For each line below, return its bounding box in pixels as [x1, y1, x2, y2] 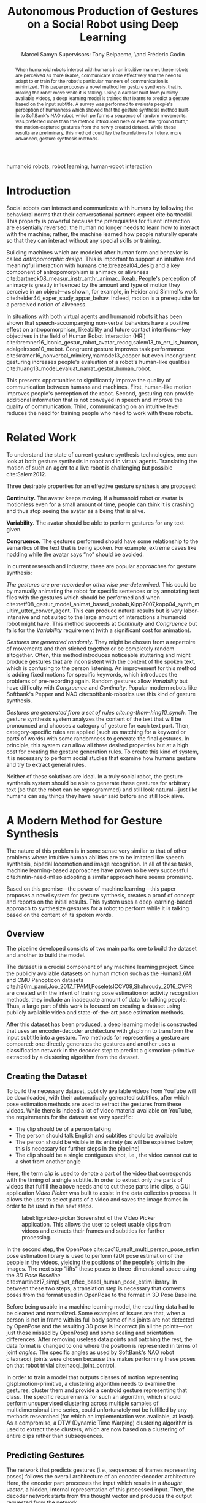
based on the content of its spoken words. [6, 911, 113, 918]
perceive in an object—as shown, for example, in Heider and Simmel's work [6, 287, 197, 295]
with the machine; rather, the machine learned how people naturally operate [6, 230, 198, 237]
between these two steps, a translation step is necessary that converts [6, 1285, 185, 1292]
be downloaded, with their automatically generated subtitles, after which [6, 1094, 189, 1102]
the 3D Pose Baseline [6, 1272, 61, 1279]
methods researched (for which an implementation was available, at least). [6, 1413, 195, 1420]
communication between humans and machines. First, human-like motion [6, 383, 192, 390]
